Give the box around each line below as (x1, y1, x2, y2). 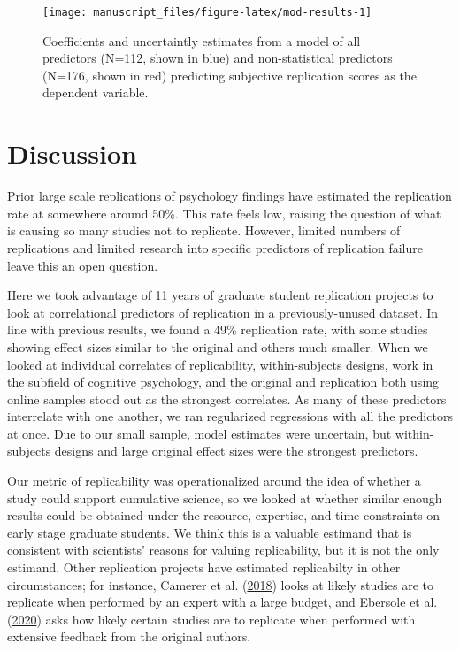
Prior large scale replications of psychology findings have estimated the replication (7, 187, 452, 205)
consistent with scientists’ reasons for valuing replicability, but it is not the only (7, 540, 440, 559)
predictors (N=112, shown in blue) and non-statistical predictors (42, 49, 393, 67)
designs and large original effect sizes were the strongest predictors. (54, 441, 418, 460)
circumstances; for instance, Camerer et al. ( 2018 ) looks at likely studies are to (7, 575, 434, 594)
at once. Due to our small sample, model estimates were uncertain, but (7, 424, 392, 442)
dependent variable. (42, 83, 149, 102)
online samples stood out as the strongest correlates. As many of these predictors (7, 389, 447, 408)
